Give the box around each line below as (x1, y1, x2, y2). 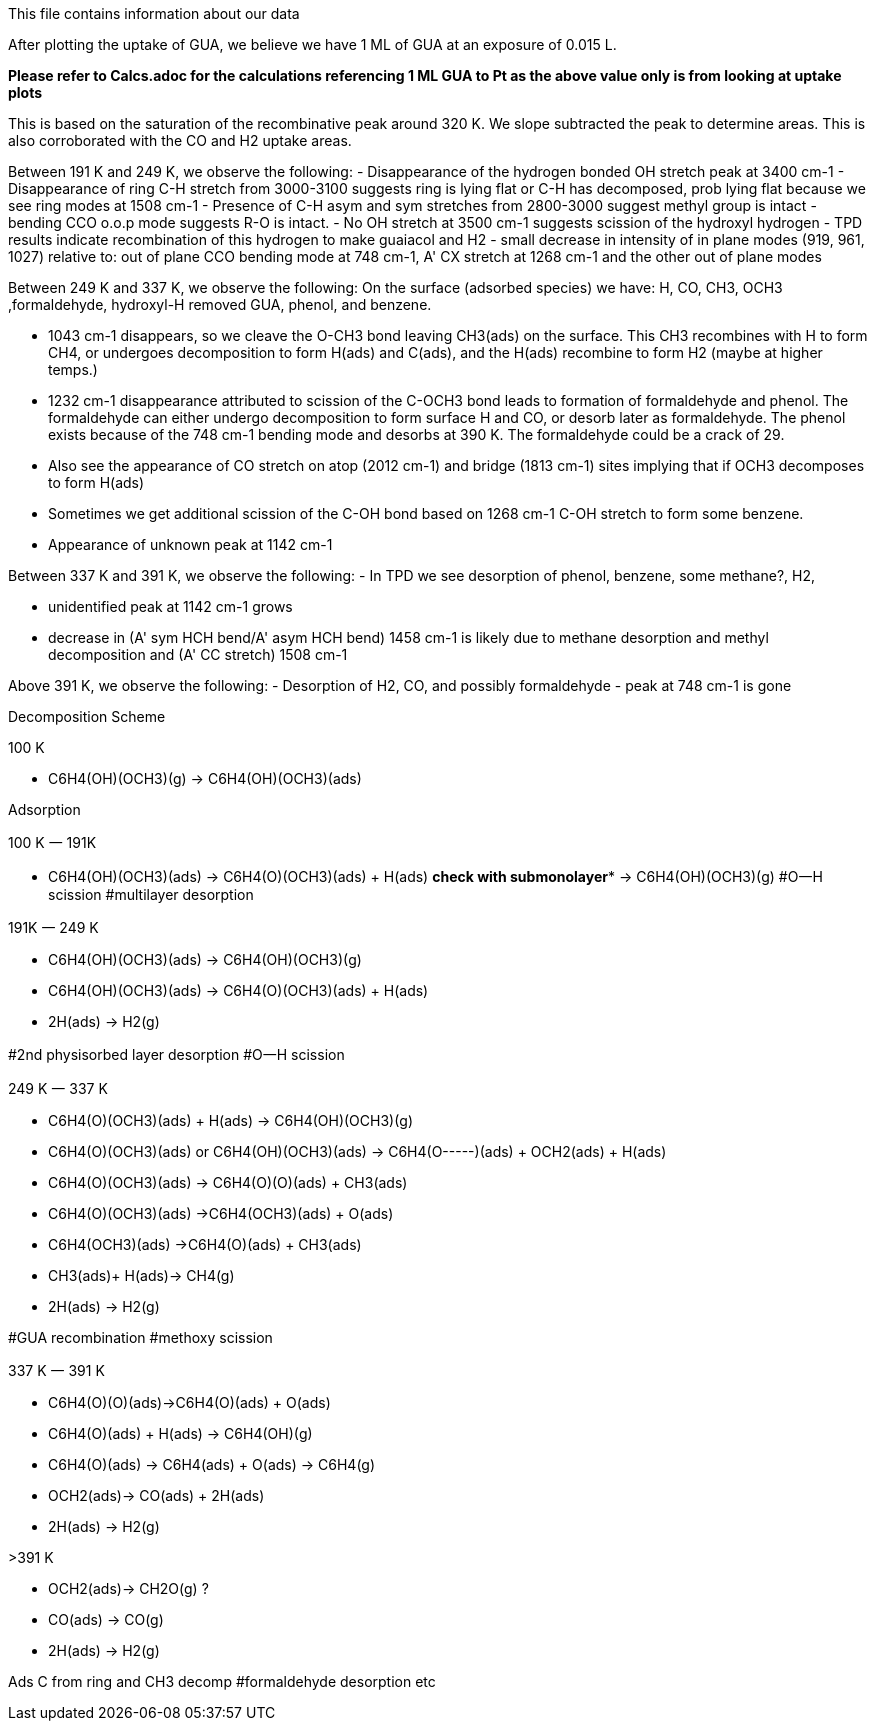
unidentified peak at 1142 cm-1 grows (48, 598, 293, 615)
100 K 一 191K (8, 834, 97, 851)
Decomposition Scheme (8, 708, 166, 725)
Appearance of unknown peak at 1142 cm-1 (48, 536, 333, 553)
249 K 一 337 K (8, 1080, 108, 1097)
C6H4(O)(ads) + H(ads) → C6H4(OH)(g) (48, 1425, 313, 1442)
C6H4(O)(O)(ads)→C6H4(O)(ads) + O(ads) (48, 1394, 331, 1411)
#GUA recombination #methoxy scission (8, 1329, 273, 1346)
